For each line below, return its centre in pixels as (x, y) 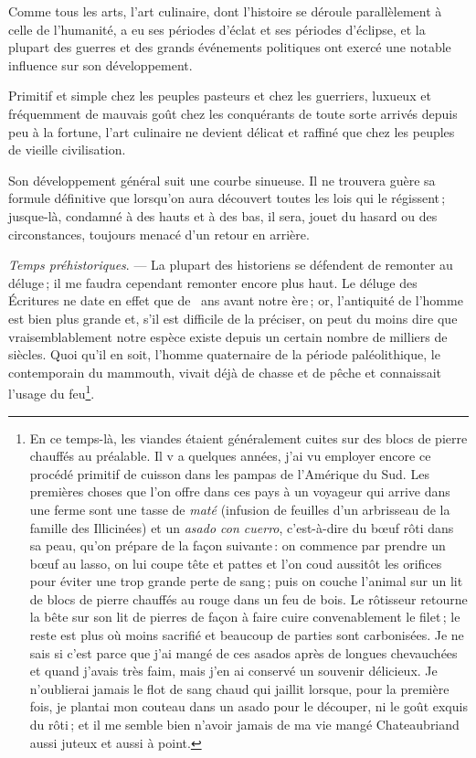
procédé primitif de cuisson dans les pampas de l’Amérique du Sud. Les (229, 473)
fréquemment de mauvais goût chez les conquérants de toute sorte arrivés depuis (233, 113)
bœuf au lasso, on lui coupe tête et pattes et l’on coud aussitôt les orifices (236, 563)
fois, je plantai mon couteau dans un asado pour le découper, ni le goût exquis (249, 706)
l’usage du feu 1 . (52, 392)
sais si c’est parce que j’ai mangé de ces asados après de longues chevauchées (243, 652)
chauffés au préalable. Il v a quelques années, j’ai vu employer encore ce (230, 456)
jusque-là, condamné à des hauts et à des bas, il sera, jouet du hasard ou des (223, 215)
